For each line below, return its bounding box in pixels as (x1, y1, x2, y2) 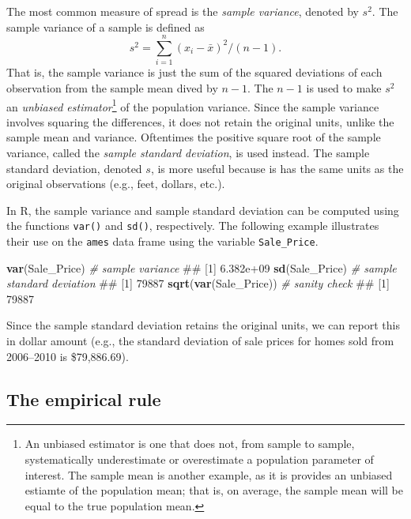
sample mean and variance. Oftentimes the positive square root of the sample (6, 129, 381, 145)
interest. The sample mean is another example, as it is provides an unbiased (25, 466, 393, 483)
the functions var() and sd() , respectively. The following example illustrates (6, 217, 379, 234)
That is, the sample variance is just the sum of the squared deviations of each (6, 64, 383, 81)
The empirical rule (6, 386, 161, 411)
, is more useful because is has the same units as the (150, 160, 404, 176)
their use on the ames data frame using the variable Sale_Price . (6, 232, 319, 249)
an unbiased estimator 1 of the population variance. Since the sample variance (6, 96, 379, 115)
